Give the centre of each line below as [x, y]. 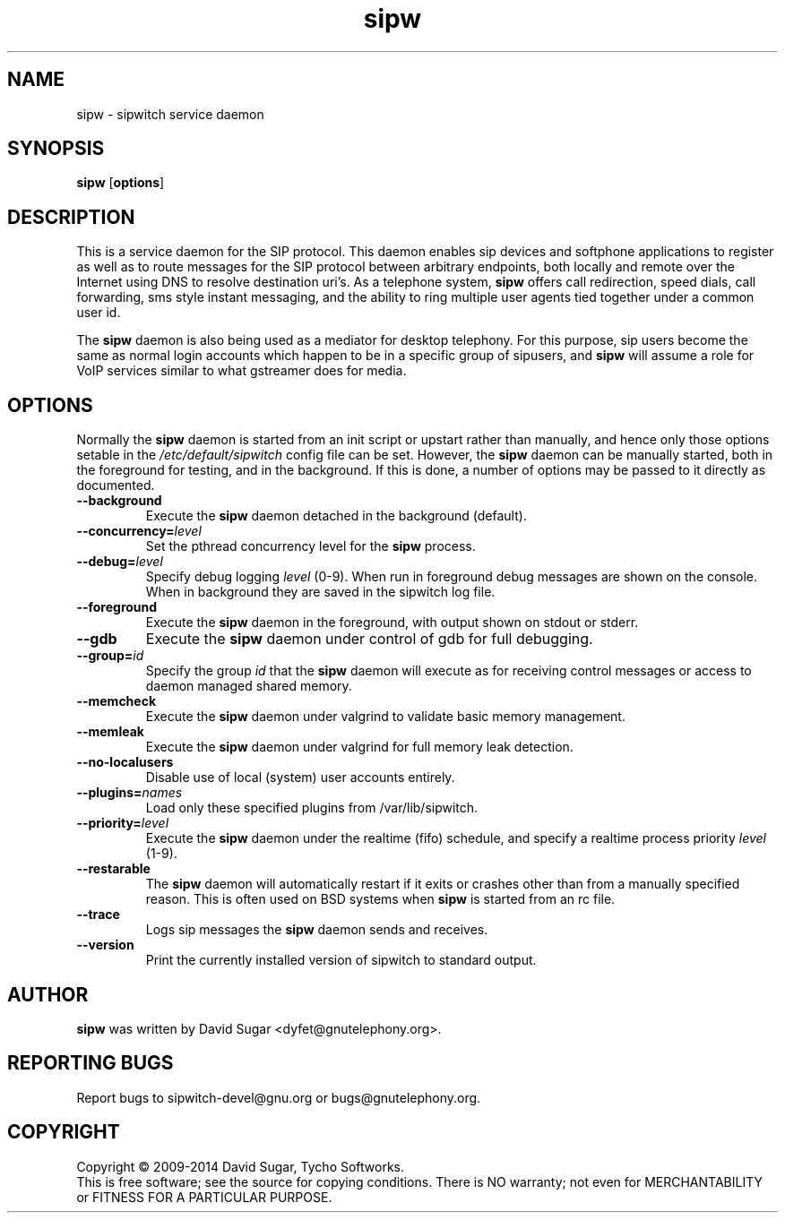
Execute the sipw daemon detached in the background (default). [336, 516]
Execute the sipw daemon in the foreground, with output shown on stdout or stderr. [392, 623]
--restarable [113, 869]
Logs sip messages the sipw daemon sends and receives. [317, 930]
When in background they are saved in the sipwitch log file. [320, 592]
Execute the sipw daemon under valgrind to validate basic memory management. [385, 717]
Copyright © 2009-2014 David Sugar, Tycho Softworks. [241, 1166]
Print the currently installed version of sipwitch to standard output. [341, 960]
